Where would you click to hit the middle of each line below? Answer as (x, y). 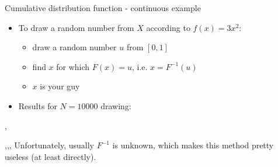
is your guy (60, 86)
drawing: (116, 105)
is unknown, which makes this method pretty (193, 145)
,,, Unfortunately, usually (50, 145)
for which (73, 66)
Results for (38, 105)
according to (168, 27)
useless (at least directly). (51, 156)
